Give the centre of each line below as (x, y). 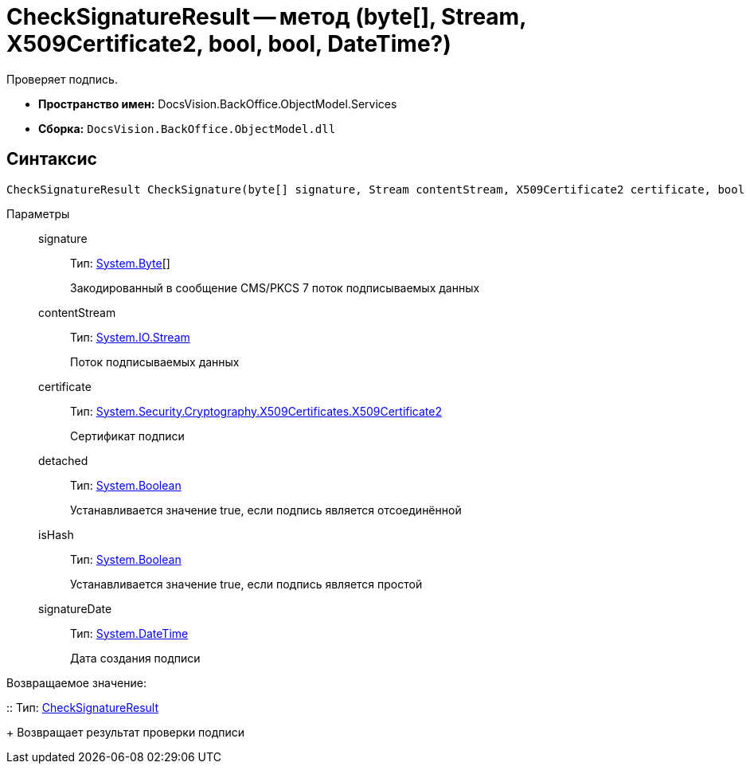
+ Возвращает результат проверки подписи (126, 732)
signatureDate (75, 608)
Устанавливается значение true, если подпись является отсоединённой (266, 510)
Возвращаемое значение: (76, 682)
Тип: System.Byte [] (120, 263)
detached (63, 460)
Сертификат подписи (127, 436)
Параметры (38, 213)
